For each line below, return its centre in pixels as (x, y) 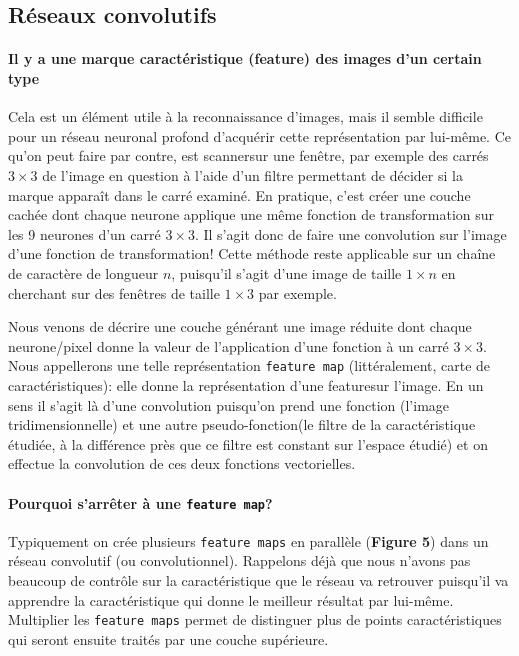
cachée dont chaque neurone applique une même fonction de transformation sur (251, 214)
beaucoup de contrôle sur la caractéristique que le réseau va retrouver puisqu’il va (258, 580)
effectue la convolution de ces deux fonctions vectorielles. (182, 463)
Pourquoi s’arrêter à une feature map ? (140, 502)
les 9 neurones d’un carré (84, 233)
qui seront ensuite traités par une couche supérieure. (168, 638)
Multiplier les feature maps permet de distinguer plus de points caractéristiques (255, 619)
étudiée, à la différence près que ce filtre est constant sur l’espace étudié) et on (248, 443)
